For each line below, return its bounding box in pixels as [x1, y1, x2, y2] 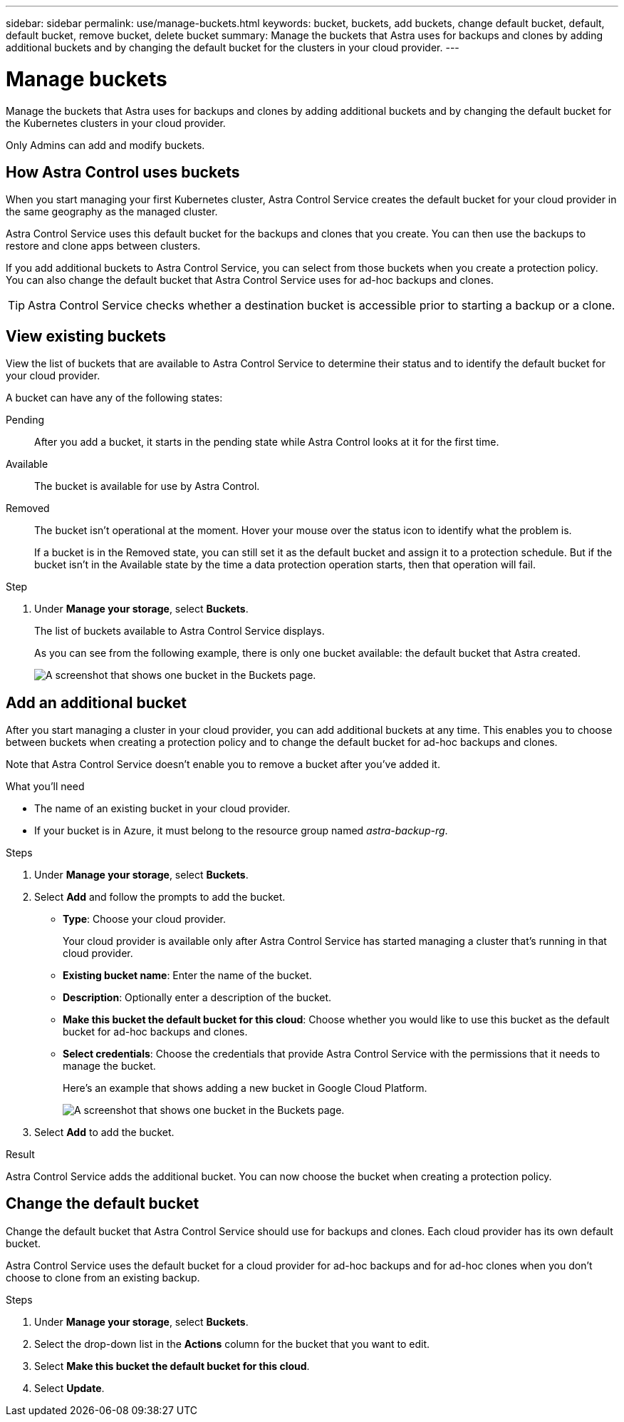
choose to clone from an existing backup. [6, 1271, 200, 1284]
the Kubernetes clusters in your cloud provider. [6, 116, 226, 129]
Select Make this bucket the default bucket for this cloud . [34, 1359, 310, 1372]
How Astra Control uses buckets [6, 163, 240, 181]
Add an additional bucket [6, 693, 187, 712]
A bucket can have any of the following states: [6, 392, 223, 404]
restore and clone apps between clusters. [6, 240, 201, 252]
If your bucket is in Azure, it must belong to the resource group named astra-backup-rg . [34, 824, 448, 837]
